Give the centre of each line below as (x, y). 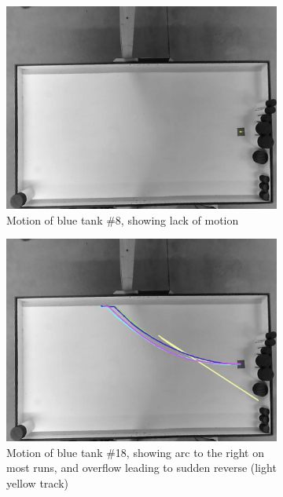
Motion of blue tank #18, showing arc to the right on (136, 452)
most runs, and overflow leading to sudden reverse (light (141, 468)
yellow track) (37, 482)
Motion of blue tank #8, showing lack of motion (123, 219)
